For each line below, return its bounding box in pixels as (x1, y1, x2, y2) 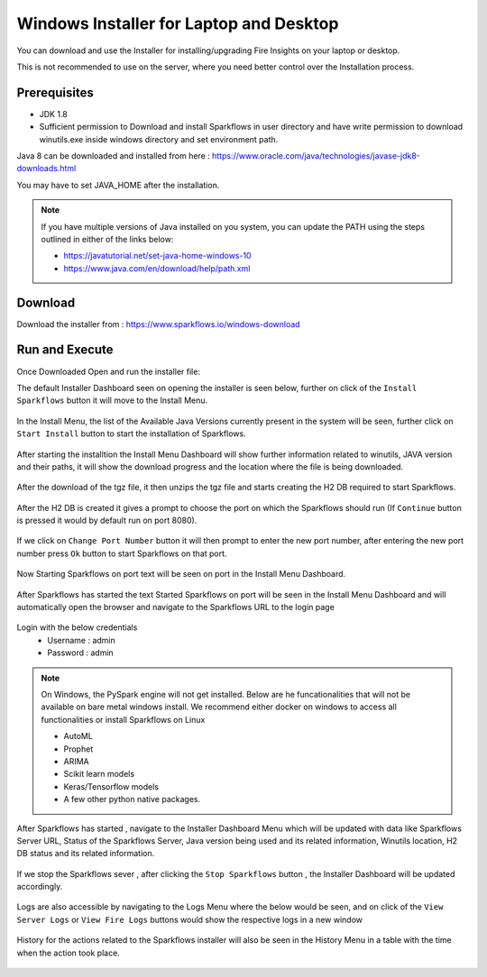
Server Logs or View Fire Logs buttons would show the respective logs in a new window (16, 914, 363, 925)
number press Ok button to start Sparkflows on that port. (16, 548, 227, 559)
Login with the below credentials (16, 622, 138, 633)
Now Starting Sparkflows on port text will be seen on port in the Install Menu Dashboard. (16, 569, 346, 580)
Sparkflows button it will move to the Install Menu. (16, 395, 208, 406)
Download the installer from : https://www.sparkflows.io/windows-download (16, 318, 301, 329)
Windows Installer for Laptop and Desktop (16, 14, 339, 33)
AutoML (63, 731, 94, 742)
